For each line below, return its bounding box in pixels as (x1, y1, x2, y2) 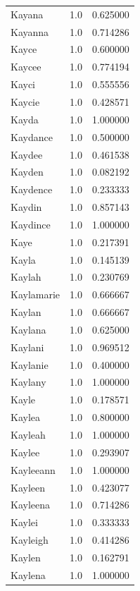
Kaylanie (11, 357, 49, 372)
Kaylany (11, 374, 46, 389)
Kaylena (11, 567, 46, 582)
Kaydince (11, 217, 51, 231)
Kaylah (11, 269, 42, 284)
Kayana (11, 6, 44, 21)
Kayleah (11, 427, 46, 441)
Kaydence (11, 182, 53, 197)
